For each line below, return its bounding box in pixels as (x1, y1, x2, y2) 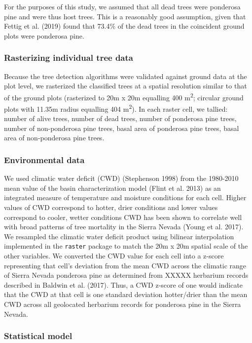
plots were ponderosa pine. (4, 30, 84, 41)
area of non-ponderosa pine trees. (4, 132, 105, 143)
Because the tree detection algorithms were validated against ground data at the (4, 71, 247, 81)
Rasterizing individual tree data (4, 51, 133, 64)
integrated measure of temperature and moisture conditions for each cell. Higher (4, 192, 247, 203)
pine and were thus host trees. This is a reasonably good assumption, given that (4, 11, 246, 21)
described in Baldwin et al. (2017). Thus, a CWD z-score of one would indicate (4, 279, 243, 290)
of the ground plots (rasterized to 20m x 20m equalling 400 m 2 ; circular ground (4, 90, 244, 102)
